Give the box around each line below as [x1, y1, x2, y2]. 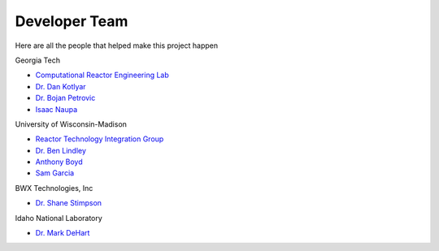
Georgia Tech [15, 55, 61, 65]
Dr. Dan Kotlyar [35, 81, 86, 91]
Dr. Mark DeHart [35, 228, 90, 238]
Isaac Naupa [35, 104, 78, 114]
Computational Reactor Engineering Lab [35, 70, 170, 80]
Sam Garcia [35, 168, 75, 178]
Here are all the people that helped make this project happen [15, 41, 219, 50]
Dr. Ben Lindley [35, 145, 87, 155]
